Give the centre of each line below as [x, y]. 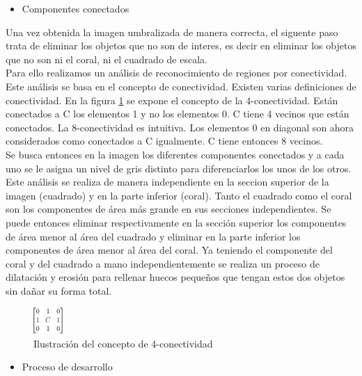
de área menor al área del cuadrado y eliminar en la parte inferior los [153, 236]
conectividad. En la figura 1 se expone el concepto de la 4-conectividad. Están [172, 100]
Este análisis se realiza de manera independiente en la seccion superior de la [167, 182]
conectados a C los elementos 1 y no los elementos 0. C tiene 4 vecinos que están [178, 114]
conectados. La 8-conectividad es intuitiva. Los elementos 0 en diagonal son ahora [180, 127]
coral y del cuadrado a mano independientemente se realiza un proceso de [163, 263]
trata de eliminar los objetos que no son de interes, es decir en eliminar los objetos [181, 46]
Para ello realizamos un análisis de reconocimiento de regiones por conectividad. [176, 73]
